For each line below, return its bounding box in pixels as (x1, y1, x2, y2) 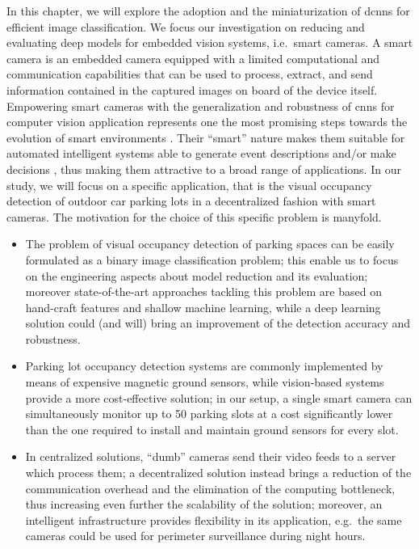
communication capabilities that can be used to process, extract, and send (6, 65, 373, 82)
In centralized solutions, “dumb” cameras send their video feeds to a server (25, 448, 396, 465)
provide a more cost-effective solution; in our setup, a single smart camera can (25, 389, 413, 406)
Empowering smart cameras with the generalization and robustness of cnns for (6, 97, 395, 114)
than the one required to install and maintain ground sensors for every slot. (25, 420, 399, 437)
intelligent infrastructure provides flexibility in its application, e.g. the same (25, 511, 402, 528)
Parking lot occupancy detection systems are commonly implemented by (25, 357, 383, 374)
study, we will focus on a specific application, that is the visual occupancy (6, 176, 372, 193)
